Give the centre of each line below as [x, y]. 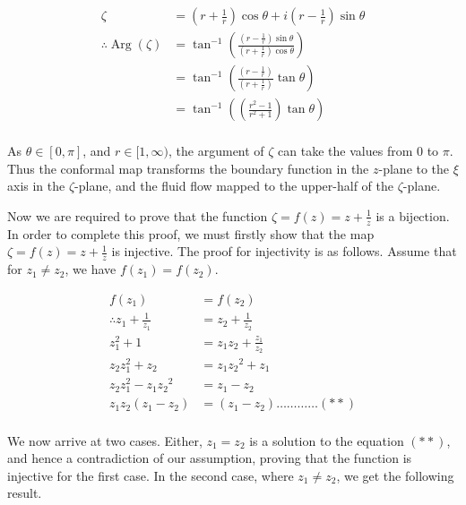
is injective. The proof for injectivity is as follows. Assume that [284, 251]
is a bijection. [413, 215]
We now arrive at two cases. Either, [105, 440]
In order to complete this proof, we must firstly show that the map [191, 233]
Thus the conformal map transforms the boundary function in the [188, 168]
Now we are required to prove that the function [138, 215]
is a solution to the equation [327, 440]
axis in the [36, 186]
